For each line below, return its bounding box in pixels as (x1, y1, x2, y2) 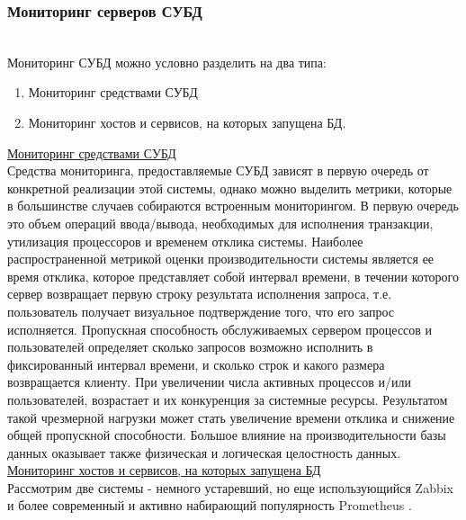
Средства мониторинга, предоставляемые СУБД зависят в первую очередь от (7, 161, 429, 180)
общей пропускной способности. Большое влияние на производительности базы (7, 426, 446, 444)
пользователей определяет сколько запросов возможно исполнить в (7, 337, 373, 356)
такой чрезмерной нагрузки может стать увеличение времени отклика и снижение (7, 408, 455, 426)
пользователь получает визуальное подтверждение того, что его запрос (7, 301, 395, 320)
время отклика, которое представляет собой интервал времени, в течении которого (7, 266, 459, 285)
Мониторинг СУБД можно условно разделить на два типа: (7, 52, 327, 71)
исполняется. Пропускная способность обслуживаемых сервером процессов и (7, 319, 433, 338)
